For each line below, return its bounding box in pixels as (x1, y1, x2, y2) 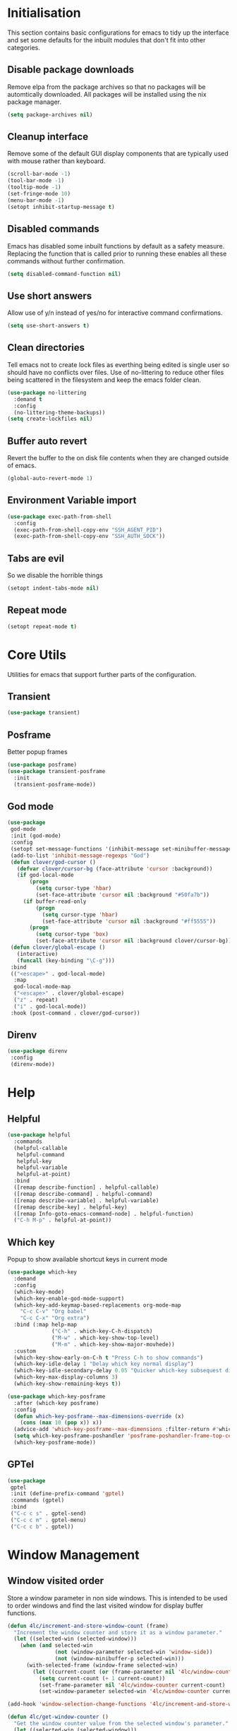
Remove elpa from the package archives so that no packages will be (7, 83, 206, 91)
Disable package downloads (7, 64, 135, 76)
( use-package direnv (7, 1048, 68, 1055)
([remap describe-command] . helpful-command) (13, 1190, 153, 1197)
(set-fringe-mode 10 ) (7, 191, 71, 198)
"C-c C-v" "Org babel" (20, 1308, 87, 1315)
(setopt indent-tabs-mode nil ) (7, 585, 99, 592)
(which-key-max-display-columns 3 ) (13, 1374, 119, 1381)
